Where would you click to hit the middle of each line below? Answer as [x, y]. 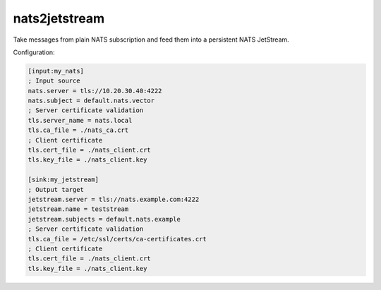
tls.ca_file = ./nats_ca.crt [78, 130]
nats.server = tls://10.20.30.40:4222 [95, 91]
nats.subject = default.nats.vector [91, 101]
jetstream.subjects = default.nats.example [104, 219]
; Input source [54, 81]
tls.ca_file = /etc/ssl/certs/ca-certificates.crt [117, 239]
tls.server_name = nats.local [80, 120]
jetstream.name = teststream [78, 209]
